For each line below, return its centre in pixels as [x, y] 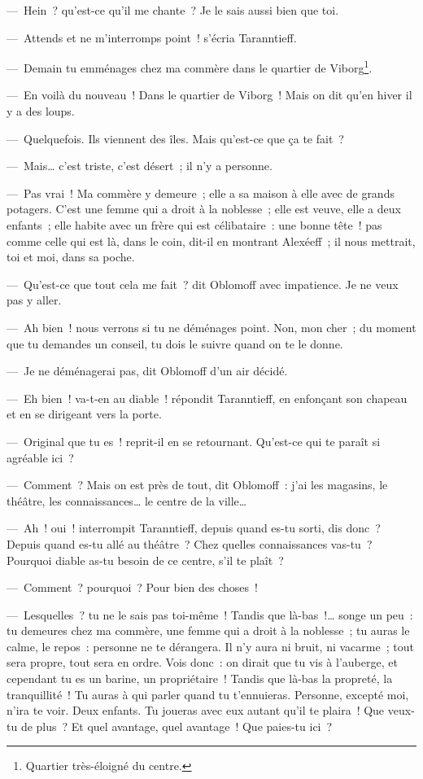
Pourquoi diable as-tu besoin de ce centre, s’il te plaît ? [145, 560]
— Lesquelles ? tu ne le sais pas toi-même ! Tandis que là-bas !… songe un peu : [210, 614]
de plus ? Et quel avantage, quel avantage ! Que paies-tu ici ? [177, 726]
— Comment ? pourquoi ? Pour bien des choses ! [132, 587]
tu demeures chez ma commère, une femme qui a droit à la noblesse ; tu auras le [208, 630]
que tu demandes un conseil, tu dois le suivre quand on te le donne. [175, 343]
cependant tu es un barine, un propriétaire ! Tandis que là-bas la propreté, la [200, 678]
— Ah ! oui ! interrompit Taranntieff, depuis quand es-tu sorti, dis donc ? [194, 528]
